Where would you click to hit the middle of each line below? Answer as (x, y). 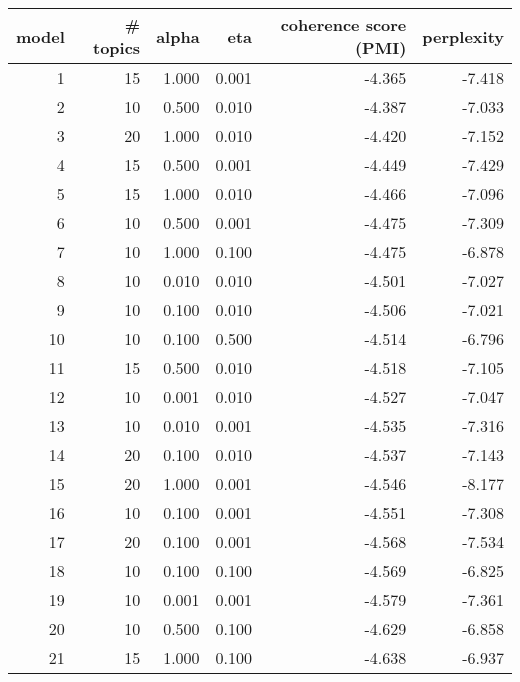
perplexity (463, 36)
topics (117, 47)
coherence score (343, 24)
